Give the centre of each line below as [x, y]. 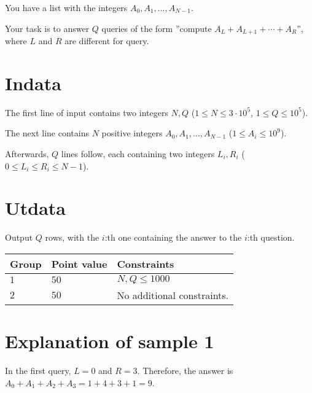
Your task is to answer [47, 28]
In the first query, [38, 370]
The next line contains [47, 133]
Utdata [36, 208]
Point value [79, 263]
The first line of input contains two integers [87, 112]
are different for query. [107, 41]
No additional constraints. [173, 295]
